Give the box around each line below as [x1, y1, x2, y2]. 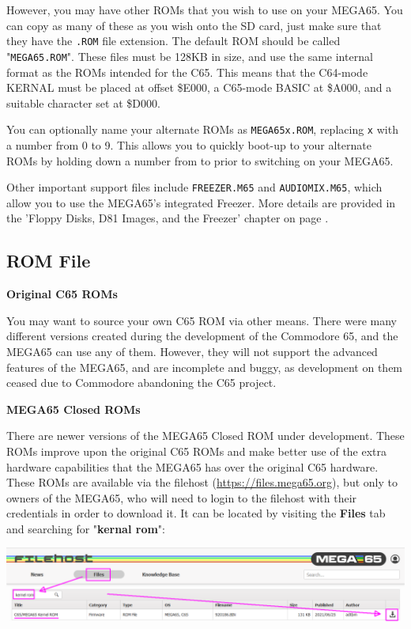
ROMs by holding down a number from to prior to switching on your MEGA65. [6, 152, 394, 169]
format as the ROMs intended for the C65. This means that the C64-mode [6, 63, 368, 80]
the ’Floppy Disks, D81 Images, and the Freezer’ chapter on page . [6, 210, 329, 226]
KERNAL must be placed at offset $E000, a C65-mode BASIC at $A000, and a [6, 79, 392, 96]
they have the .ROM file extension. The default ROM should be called [6, 32, 341, 49]
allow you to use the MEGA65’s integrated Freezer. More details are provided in [6, 194, 396, 210]
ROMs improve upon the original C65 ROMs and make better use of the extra [6, 442, 387, 459]
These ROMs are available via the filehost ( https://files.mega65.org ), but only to [6, 474, 398, 491]
